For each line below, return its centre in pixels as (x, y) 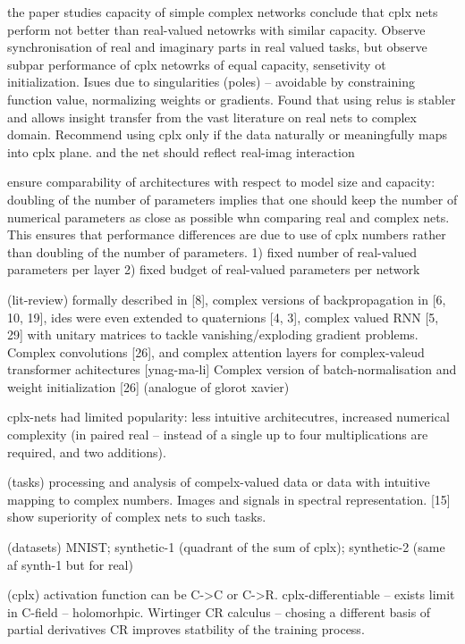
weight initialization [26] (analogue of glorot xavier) (148, 386)
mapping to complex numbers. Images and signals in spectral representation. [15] (229, 499)
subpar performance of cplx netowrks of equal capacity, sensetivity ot (197, 64)
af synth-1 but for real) (70, 564)
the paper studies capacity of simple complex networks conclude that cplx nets (223, 12)
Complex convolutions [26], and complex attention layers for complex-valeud (216, 351)
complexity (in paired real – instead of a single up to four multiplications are (218, 435)
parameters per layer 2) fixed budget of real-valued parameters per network (214, 269)
